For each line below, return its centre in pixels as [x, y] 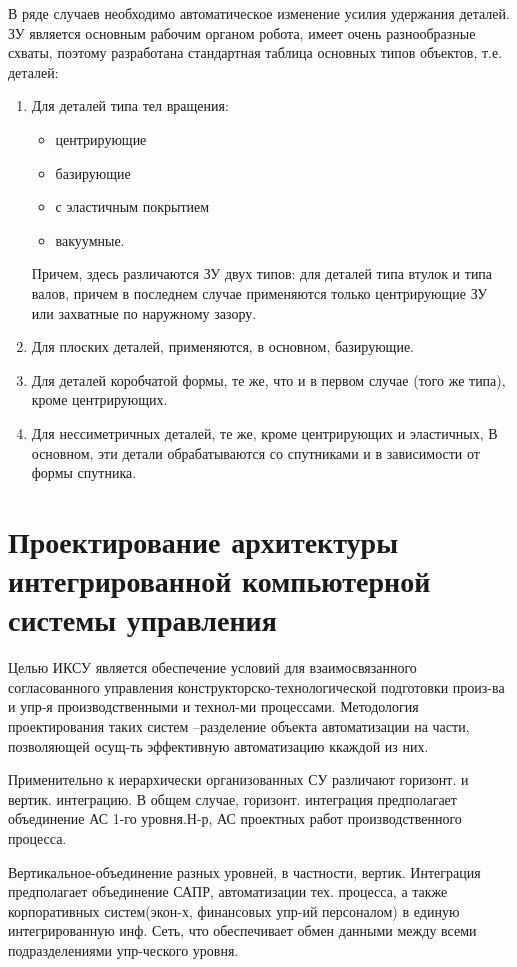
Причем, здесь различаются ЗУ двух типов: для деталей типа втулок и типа [262, 273]
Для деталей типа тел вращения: [130, 105]
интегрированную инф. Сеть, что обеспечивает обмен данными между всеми [242, 930]
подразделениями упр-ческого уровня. [123, 949]
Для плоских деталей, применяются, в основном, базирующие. [222, 346]
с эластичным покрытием [132, 206]
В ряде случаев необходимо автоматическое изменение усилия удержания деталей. [259, 13]
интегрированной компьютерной [219, 580]
